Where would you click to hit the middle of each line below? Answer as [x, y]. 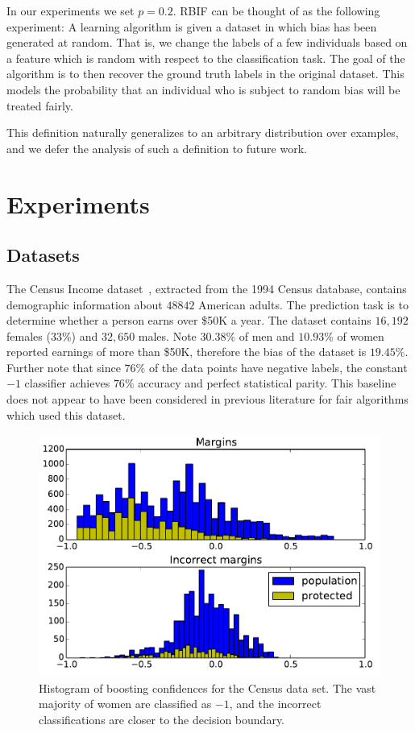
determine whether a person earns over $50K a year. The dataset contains [189, 320]
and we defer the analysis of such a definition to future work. [157, 148]
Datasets [43, 255]
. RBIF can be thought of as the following [276, 10]
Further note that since [64, 367]
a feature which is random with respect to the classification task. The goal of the [206, 58]
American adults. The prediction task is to [303, 304]
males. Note [167, 335]
